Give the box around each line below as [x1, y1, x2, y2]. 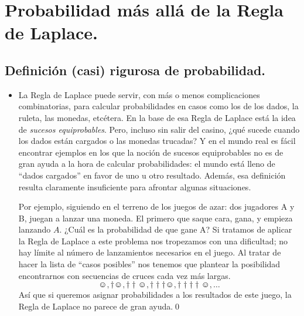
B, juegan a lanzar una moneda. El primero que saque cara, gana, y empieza [18, 211, 293, 224]
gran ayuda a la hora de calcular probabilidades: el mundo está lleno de [18, 157, 275, 170]
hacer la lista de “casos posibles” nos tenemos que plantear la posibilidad [18, 258, 281, 270]
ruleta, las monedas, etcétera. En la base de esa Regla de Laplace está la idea [18, 111, 296, 123]
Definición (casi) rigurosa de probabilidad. [5, 60, 266, 79]
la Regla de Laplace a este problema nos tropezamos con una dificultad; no [18, 234, 288, 247]
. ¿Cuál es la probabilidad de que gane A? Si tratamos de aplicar [59, 223, 292, 236]
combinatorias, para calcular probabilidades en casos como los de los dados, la [18, 100, 299, 112]
